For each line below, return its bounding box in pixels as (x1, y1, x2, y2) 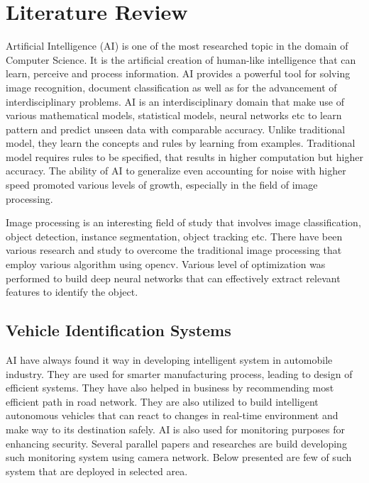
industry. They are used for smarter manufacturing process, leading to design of (6, 366, 353, 381)
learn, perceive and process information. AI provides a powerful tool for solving (6, 66, 351, 81)
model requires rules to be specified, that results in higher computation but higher (6, 149, 363, 164)
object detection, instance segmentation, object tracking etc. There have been (6, 228, 343, 243)
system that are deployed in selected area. (6, 463, 188, 478)
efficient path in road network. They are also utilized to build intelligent (6, 394, 319, 409)
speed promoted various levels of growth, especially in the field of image (6, 177, 318, 192)
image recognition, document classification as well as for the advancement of (6, 79, 337, 94)
